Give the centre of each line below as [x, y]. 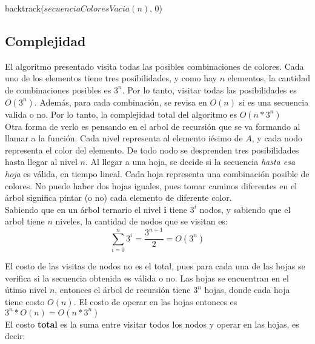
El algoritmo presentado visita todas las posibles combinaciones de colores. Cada [154, 66]
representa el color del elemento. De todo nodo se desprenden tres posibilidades [152, 150]
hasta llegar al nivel [41, 162]
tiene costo [25, 302]
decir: [15, 336]
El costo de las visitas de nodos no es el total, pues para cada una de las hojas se [155, 266]
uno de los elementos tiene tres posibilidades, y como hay [111, 78]
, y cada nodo [277, 138]
